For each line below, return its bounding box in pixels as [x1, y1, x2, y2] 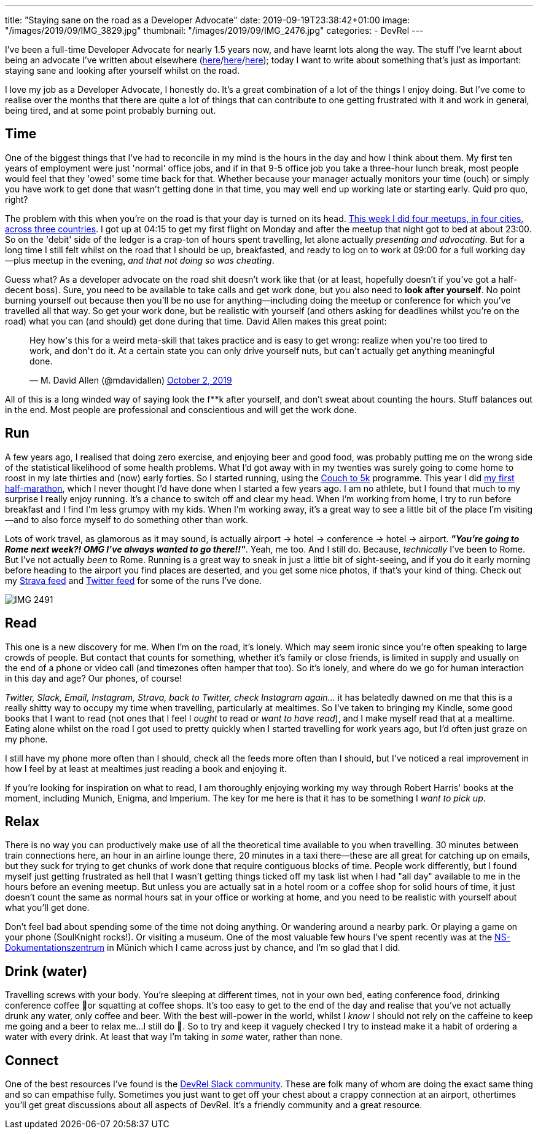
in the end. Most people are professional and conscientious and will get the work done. [5, 404, 357, 415]
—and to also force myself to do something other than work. [5, 514, 248, 525]
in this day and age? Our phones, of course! [5, 672, 182, 683]
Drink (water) [5, 963, 88, 979]
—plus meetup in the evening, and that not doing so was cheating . [5, 254, 275, 266]
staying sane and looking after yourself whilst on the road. [5, 65, 240, 76]
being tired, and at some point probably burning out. [5, 105, 216, 116]
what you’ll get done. [5, 902, 90, 913]
